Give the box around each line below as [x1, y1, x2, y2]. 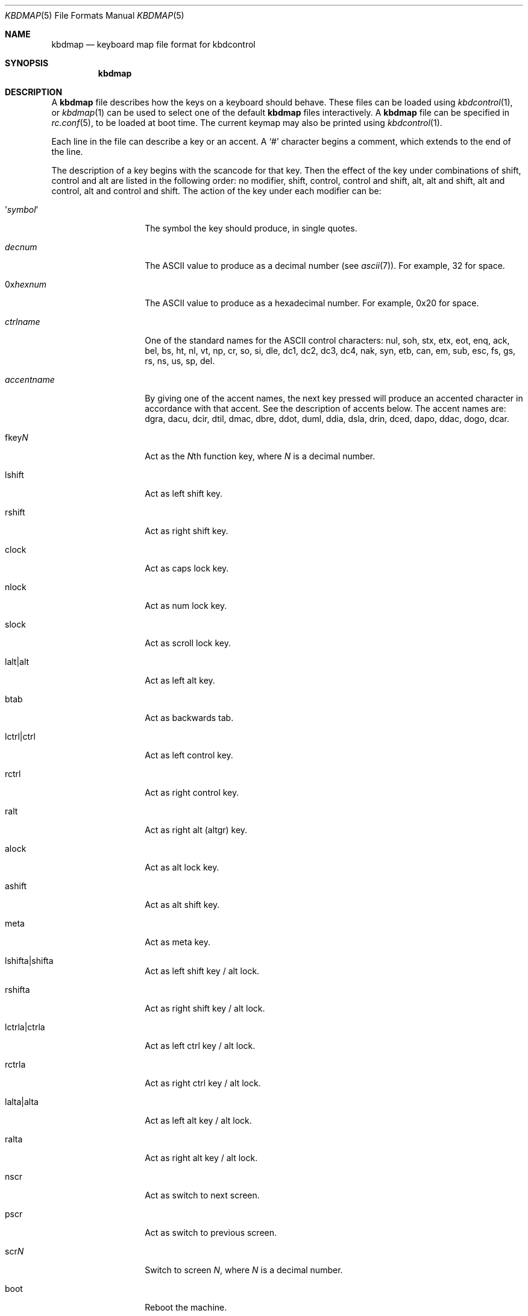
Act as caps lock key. [145, 563, 229, 573]
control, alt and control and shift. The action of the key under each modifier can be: [51, 186, 382, 196]
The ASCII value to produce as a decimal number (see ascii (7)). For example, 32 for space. [145, 260, 505, 271]
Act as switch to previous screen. [145, 1227, 277, 1238]
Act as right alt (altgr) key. [145, 825, 248, 835]
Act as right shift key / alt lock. [145, 1003, 265, 1013]
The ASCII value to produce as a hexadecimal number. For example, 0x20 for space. [145, 298, 479, 308]
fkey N [5, 432, 28, 442]
